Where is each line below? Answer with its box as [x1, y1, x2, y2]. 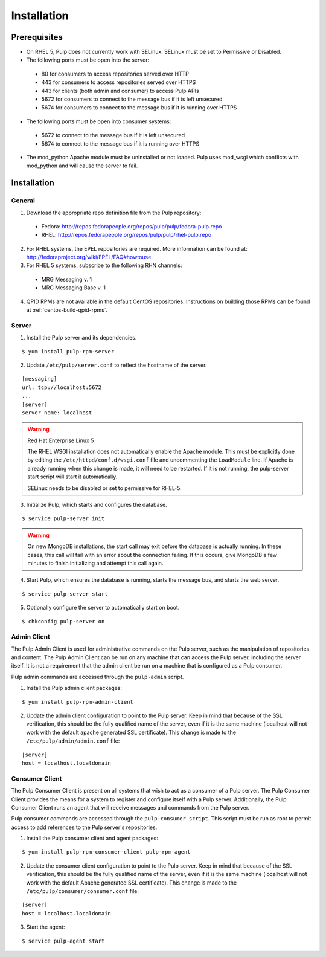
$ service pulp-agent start [22, 937, 105, 944]
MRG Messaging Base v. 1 [41, 284, 106, 291]
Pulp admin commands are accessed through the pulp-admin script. [11, 673, 184, 680]
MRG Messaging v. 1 [41, 275, 92, 283]
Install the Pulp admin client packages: [26, 685, 123, 692]
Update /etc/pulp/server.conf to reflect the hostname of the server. [26, 361, 207, 369]
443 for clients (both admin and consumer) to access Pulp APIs [41, 87, 199, 94]
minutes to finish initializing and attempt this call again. [27, 559, 164, 567]
